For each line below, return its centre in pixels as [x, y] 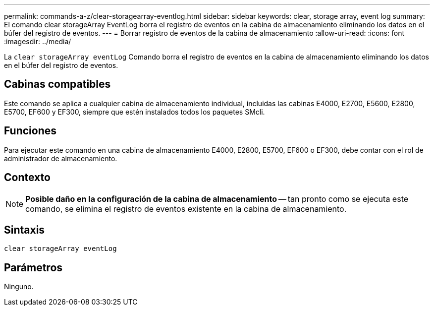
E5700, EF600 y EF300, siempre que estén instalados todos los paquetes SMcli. [135, 112]
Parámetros [33, 267]
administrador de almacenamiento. [61, 158]
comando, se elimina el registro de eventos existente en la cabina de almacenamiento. [186, 209]
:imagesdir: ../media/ [38, 41]
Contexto [27, 178]
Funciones [30, 131]
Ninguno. [19, 287]
